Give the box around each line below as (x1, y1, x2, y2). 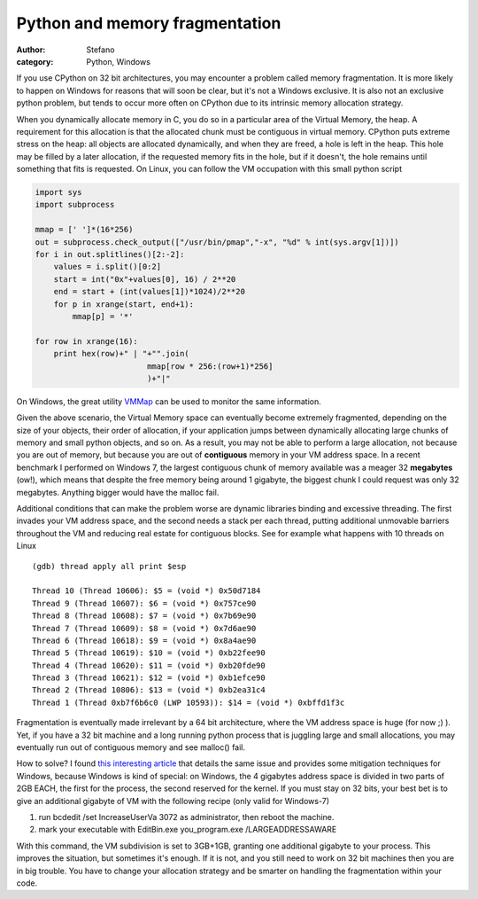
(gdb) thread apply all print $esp (32, 561, 187, 571)
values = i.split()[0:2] (53, 262, 162, 272)
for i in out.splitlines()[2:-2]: (35, 249, 185, 259)
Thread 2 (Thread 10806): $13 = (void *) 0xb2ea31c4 (32, 685, 266, 695)
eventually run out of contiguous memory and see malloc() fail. (16, 742, 246, 753)
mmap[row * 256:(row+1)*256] (146, 361, 274, 371)
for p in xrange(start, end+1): (53, 299, 195, 309)
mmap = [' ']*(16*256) (35, 224, 134, 235)
